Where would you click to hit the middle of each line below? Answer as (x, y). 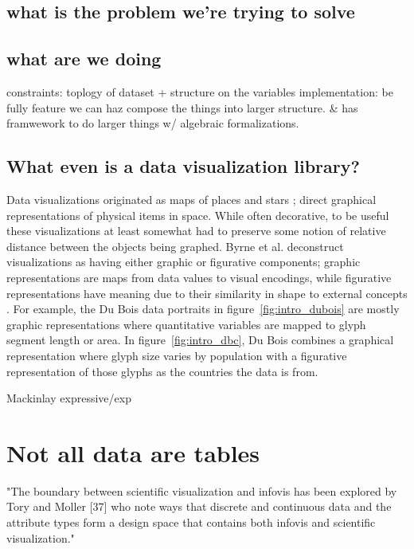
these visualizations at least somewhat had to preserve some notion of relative (196, 231)
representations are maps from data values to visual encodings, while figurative (199, 277)
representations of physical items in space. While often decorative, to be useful (198, 215)
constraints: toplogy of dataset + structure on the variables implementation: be (200, 91)
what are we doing (84, 59)
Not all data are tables (133, 452)
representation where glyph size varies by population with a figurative (177, 355)
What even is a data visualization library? (183, 166)
